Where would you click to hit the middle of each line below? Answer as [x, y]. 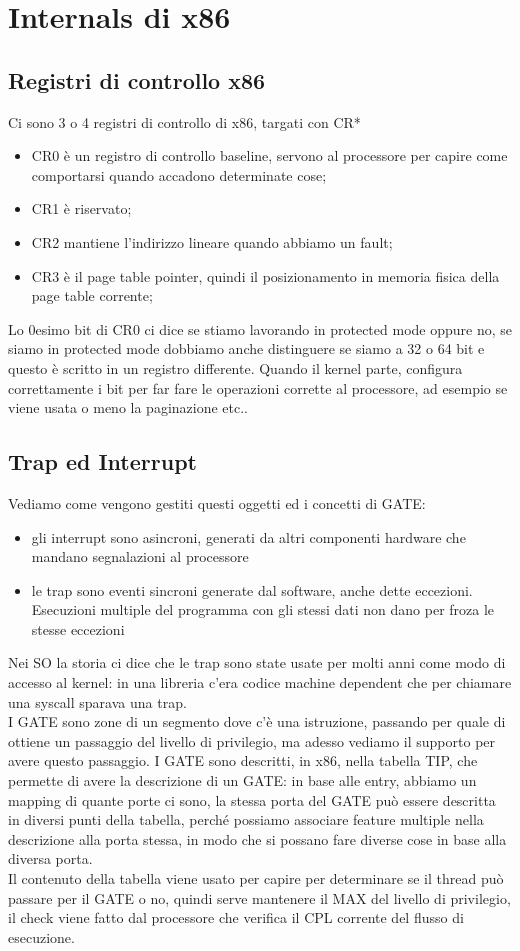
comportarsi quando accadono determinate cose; [179, 174]
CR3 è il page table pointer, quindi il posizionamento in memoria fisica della [265, 275]
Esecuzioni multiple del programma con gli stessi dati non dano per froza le [263, 609]
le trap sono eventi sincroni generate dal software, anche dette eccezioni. [252, 589]
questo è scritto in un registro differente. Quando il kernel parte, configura [235, 367]
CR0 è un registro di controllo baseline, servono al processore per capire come [269, 155]
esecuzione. [41, 936]
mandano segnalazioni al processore [140, 556]
